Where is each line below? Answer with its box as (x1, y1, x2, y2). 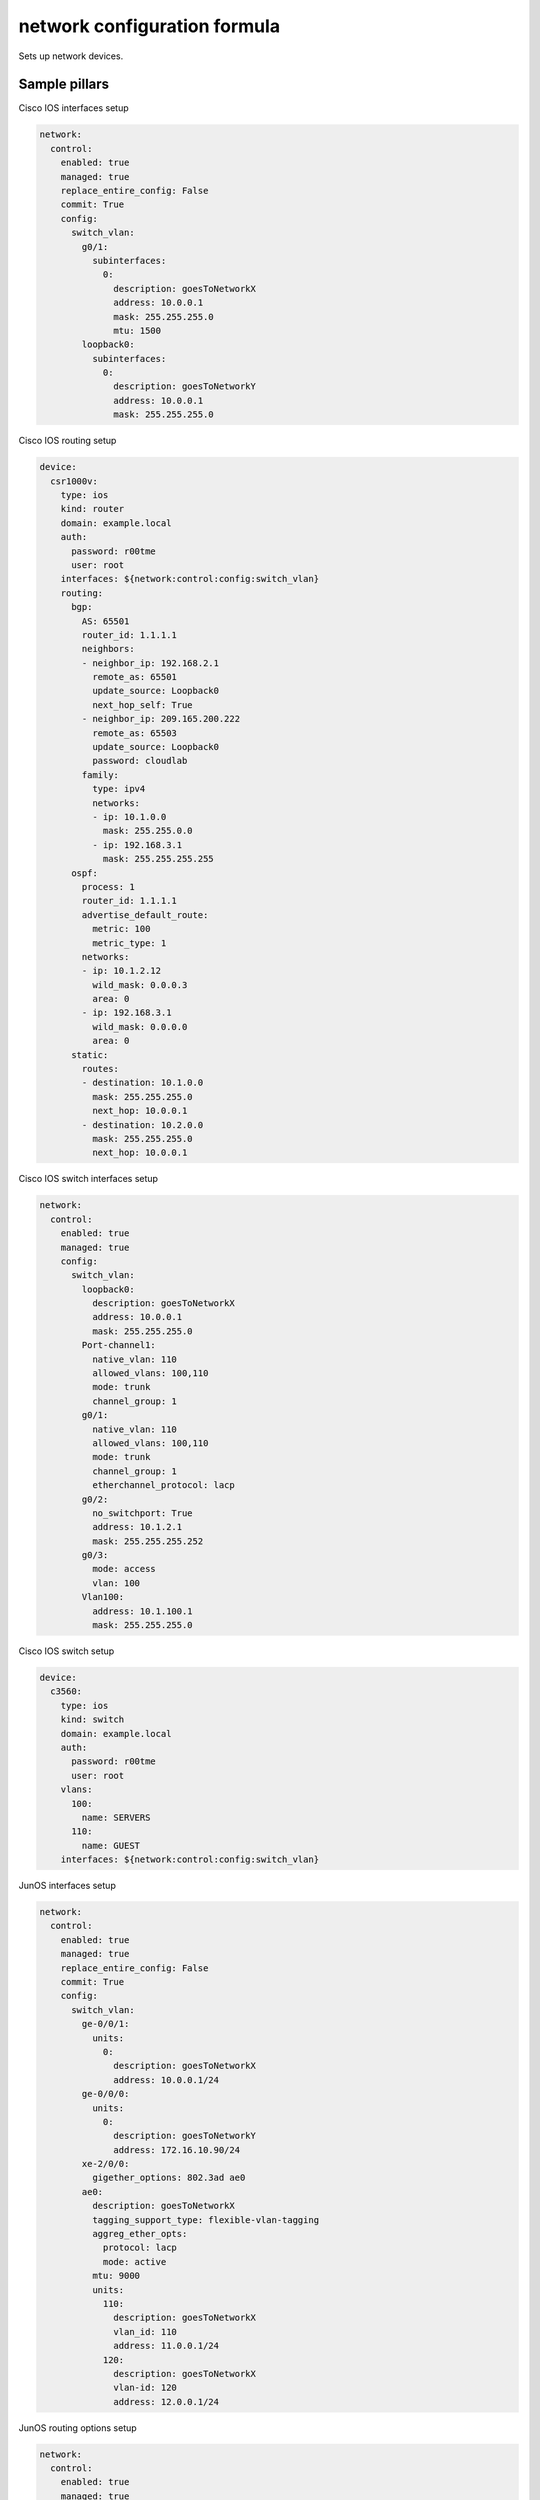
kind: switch (60, 1714, 125, 1725)
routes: (81, 1063, 120, 1075)
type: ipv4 (91, 783, 146, 795)
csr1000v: (50, 475, 99, 487)
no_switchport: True (91, 1507, 194, 1519)
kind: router (60, 503, 125, 515)
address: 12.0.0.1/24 (113, 2396, 220, 2407)
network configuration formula (18, 15, 280, 37)
